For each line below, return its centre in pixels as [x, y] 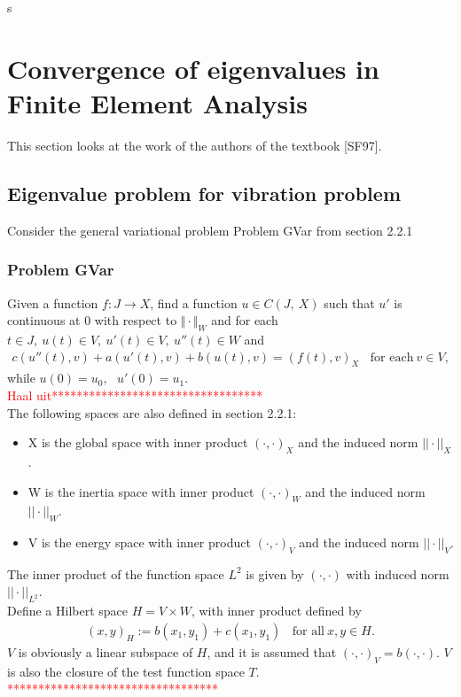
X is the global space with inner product [138, 442]
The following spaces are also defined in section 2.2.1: [152, 412]
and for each [245, 320]
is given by [275, 573]
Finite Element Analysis [157, 102]
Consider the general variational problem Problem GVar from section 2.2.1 [210, 230]
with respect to [136, 320]
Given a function [53, 302]
